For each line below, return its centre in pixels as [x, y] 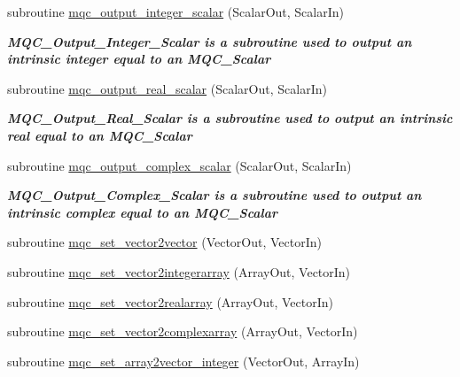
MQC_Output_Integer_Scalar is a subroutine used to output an [210, 41]
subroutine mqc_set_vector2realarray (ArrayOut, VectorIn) [170, 301]
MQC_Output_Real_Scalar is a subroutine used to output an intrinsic [230, 118]
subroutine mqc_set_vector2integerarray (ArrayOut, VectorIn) [179, 271]
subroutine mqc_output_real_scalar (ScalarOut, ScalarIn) [167, 88]
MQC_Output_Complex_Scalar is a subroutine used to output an [214, 195]
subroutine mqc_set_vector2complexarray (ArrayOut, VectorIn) [183, 331]
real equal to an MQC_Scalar [100, 135]
